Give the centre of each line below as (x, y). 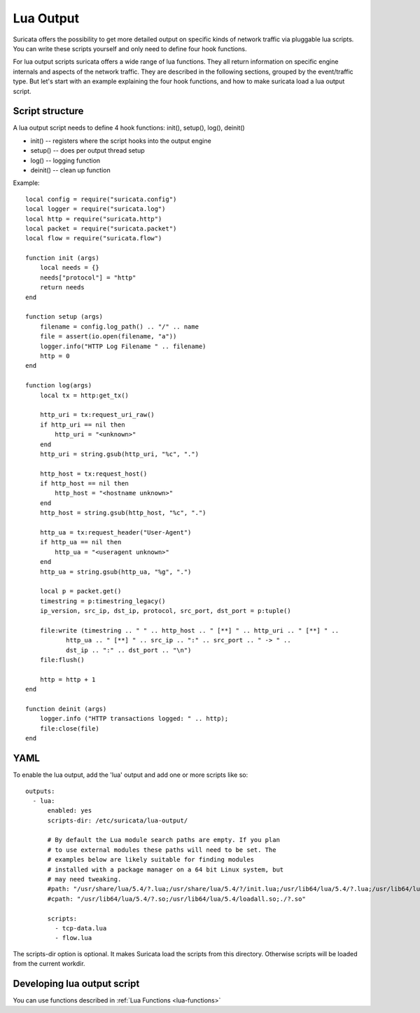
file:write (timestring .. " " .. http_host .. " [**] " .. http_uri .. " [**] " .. (189, 630)
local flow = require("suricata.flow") (94, 239)
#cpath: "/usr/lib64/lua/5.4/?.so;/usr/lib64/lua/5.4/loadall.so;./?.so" (176, 899)
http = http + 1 (68, 679)
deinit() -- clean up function (71, 170)
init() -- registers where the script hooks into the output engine (121, 141)
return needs (62, 288)
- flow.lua (73, 938)
